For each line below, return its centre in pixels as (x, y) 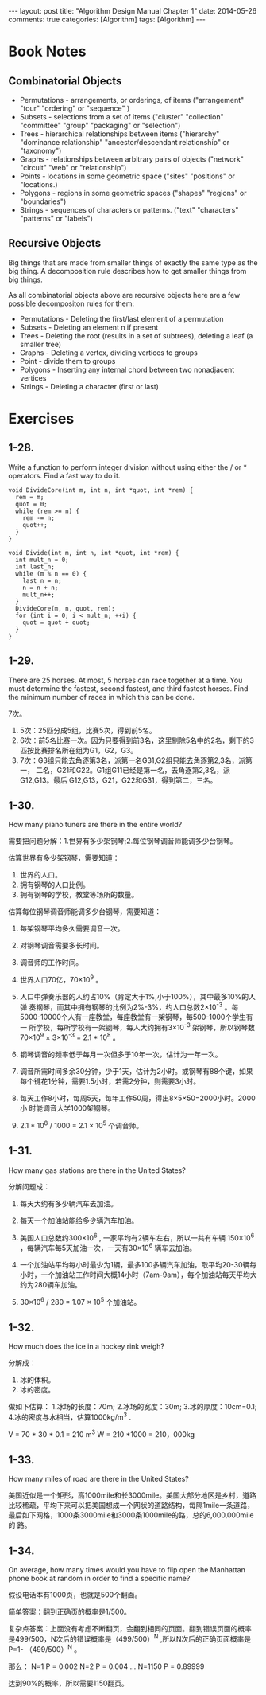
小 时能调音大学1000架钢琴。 (67, 1108)
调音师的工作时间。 (51, 963)
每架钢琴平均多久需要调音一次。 (72, 928)
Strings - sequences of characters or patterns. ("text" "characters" (129, 210)
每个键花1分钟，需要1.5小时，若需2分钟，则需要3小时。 (110, 1081)
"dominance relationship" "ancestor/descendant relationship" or (125, 142)
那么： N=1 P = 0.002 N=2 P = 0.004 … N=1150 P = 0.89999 (106, 1666)
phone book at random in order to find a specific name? (99, 1579)
